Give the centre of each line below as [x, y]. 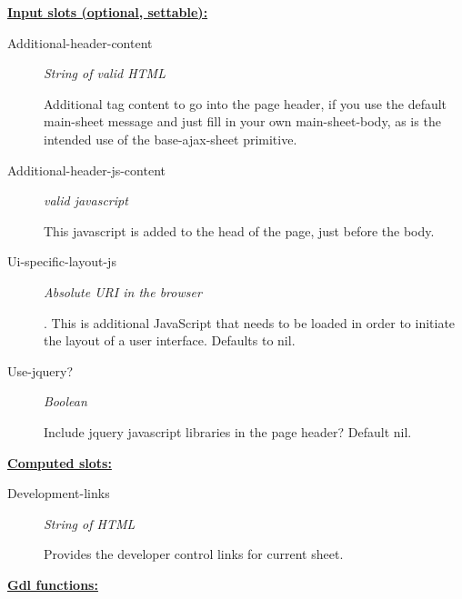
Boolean [65, 401]
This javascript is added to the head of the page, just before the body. [239, 230]
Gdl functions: [53, 584]
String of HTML [90, 523]
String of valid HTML [105, 73]
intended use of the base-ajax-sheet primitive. [171, 139]
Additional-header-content [80, 42]
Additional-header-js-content [86, 170]
